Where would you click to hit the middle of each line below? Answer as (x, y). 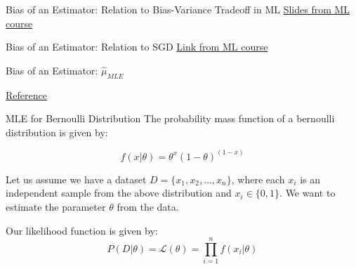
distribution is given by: (57, 132)
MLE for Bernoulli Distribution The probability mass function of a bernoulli (170, 118)
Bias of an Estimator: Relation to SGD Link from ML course (137, 47)
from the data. (148, 206)
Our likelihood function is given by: (82, 230)
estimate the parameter (56, 206)
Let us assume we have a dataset (76, 179)
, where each (258, 179)
